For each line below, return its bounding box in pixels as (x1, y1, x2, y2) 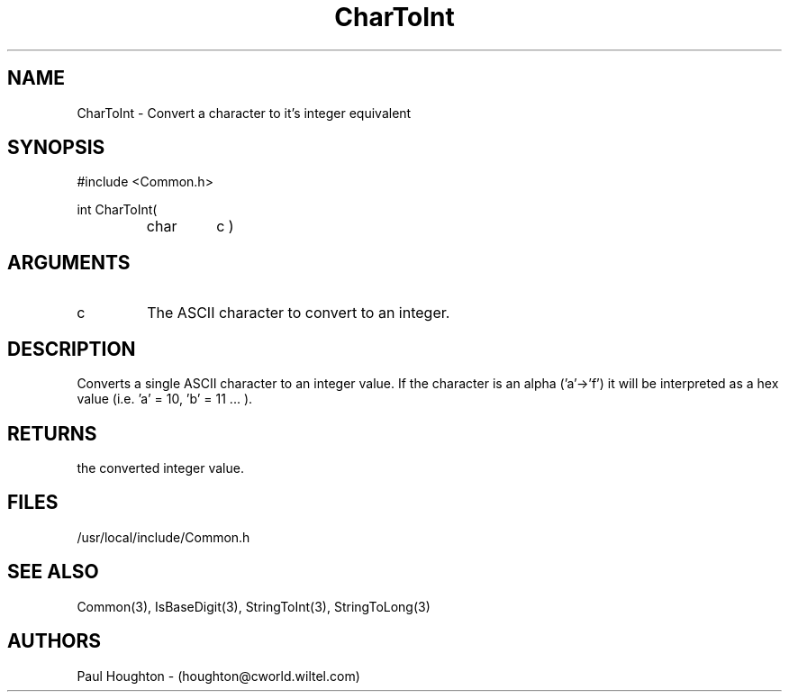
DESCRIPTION (7, 337, 136, 360)
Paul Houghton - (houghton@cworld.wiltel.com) (77, 667, 360, 684)
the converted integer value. (77, 459, 244, 476)
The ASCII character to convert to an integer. (147, 304, 450, 322)
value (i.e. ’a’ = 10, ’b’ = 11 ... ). (77, 391, 253, 407)
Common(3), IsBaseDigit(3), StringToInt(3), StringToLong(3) (77, 598, 431, 614)
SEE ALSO (7, 560, 99, 584)
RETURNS (7, 422, 97, 445)
